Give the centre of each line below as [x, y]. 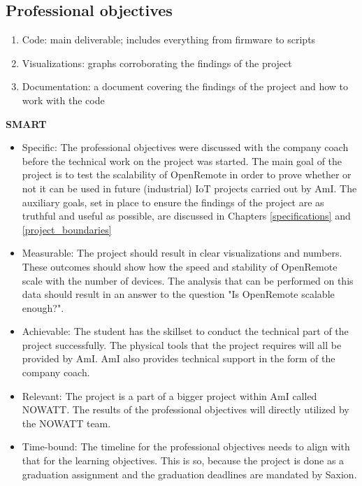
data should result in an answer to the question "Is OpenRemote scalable [178, 294]
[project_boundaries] [67, 229]
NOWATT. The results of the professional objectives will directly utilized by [186, 409]
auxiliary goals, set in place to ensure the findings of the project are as [173, 202]
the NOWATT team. [66, 423]
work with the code [63, 100]
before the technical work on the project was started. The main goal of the [182, 160]
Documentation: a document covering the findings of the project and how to [185, 86]
